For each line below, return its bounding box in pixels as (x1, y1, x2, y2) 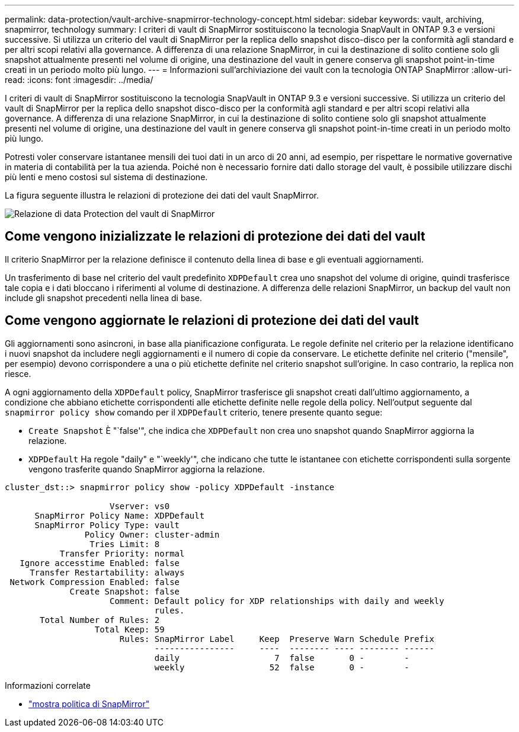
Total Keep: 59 (94, 624, 165, 634)
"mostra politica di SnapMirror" (28, 698, 150, 709)
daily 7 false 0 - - (154, 653, 409, 663)
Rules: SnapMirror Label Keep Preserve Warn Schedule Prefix (119, 634, 434, 644)
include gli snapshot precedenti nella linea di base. (5, 292, 203, 303)
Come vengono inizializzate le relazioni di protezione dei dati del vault (5, 229, 425, 244)
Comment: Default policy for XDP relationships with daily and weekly (110, 596, 444, 606)
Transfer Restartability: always (30, 567, 185, 577)
